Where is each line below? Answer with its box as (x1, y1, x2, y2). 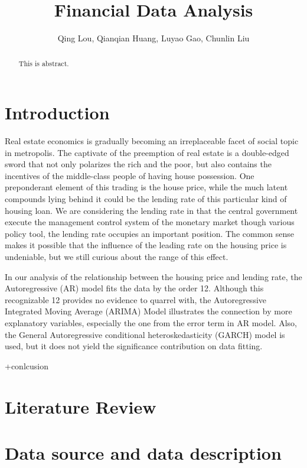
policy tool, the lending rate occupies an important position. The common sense (5, 227, 294, 239)
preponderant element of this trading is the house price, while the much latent (5, 181, 288, 193)
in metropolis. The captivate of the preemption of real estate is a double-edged (5, 146, 289, 158)
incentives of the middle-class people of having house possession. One (5, 169, 254, 181)
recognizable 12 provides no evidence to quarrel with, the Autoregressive (5, 293, 267, 305)
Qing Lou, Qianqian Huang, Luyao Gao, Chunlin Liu (57, 32, 250, 44)
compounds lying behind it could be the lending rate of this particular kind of (5, 193, 287, 205)
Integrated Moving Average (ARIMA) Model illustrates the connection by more (5, 305, 292, 317)
